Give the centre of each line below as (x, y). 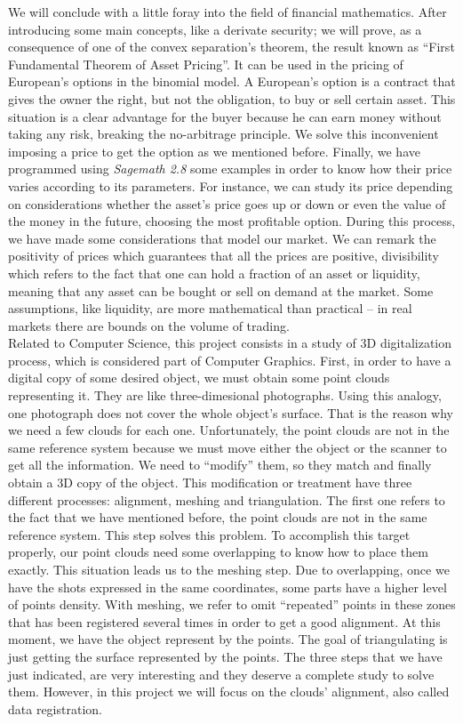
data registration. (55, 708)
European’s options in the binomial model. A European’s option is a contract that (232, 81)
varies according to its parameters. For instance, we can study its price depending (231, 185)
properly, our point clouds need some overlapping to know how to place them (218, 552)
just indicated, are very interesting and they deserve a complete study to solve (221, 674)
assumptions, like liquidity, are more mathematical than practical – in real (210, 308)
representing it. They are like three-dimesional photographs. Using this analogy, (225, 395)
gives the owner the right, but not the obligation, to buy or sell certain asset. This (232, 98)
